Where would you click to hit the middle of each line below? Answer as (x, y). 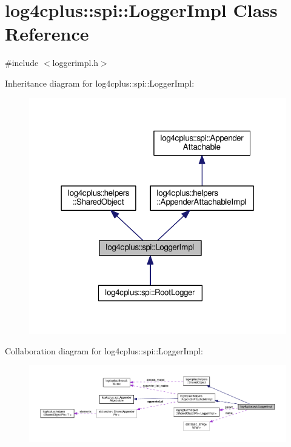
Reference (47, 34)
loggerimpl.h (75, 63)
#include (22, 63)
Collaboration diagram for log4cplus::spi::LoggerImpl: (104, 350)
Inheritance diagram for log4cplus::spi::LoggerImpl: (100, 83)
